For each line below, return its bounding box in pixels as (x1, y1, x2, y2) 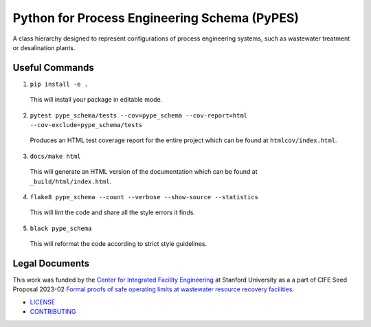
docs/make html (30, 152, 82, 160)
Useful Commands (12, 62, 94, 74)
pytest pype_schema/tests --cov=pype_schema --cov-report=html (30, 111, 247, 120)
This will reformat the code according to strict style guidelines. (30, 240, 207, 248)
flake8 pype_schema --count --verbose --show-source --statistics (30, 193, 259, 201)
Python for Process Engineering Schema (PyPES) (12, 10, 299, 25)
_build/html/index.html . (30, 177, 112, 185)
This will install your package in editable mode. (30, 95, 163, 104)
